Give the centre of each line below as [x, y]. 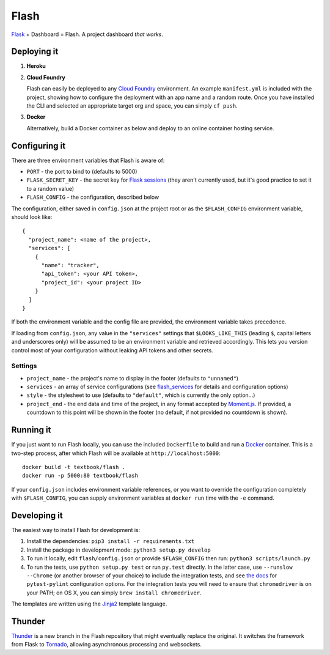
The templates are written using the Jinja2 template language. [89, 604]
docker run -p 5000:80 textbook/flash [80, 476]
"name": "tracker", [71, 265]
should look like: [32, 217]
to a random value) [50, 188]
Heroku [36, 66]
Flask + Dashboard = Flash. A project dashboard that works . [87, 34]
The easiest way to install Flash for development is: [76, 530]
